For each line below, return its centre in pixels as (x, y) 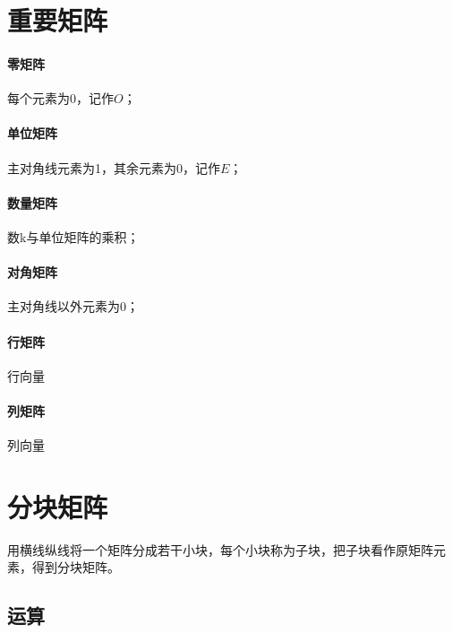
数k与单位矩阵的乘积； (73, 236)
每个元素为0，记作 (60, 98)
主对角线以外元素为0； (73, 306)
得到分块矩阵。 (76, 567)
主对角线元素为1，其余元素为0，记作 (114, 167)
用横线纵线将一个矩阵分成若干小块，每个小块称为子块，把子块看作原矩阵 (220, 549)
